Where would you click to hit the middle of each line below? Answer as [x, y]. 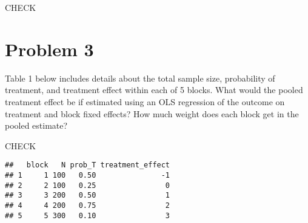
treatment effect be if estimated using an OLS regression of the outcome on [145, 101]
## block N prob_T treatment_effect [88, 165]
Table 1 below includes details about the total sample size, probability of [140, 78]
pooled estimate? [36, 125]
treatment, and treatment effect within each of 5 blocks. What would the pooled [154, 90]
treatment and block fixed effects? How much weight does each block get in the [152, 113]
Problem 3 [49, 49]
